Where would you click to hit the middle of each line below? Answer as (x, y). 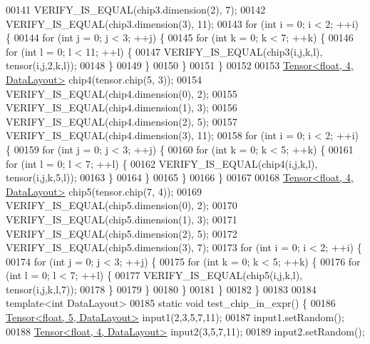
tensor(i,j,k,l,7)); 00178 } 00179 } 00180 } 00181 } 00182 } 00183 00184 (161, 289)
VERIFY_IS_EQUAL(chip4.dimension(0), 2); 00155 (122, 93)
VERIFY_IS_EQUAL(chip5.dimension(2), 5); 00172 (122, 233)
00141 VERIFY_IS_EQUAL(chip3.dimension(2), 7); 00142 (136, 9)
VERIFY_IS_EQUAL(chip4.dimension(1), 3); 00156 (122, 107)
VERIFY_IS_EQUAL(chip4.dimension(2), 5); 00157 (122, 121)
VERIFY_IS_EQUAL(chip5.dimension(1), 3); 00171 (122, 219)
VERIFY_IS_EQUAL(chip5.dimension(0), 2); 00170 (122, 205)
